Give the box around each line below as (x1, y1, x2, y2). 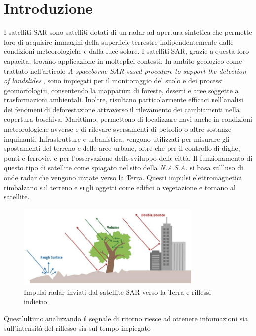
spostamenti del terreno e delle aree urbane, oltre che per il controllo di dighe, (4, 143, 240, 153)
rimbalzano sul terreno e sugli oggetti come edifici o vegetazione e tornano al (4, 182, 236, 192)
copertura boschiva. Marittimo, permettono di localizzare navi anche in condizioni (4, 114, 252, 124)
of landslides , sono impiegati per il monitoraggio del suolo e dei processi (4, 75, 223, 86)
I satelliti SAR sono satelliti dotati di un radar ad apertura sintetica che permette (4, 27, 252, 37)
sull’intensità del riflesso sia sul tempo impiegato (4, 323, 151, 333)
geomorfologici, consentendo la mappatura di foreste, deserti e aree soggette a (4, 85, 239, 95)
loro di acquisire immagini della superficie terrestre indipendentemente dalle (4, 36, 234, 47)
